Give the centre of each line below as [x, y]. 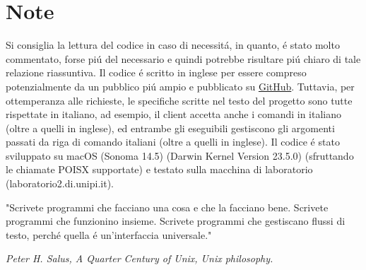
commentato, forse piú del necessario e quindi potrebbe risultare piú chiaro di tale [183, 58]
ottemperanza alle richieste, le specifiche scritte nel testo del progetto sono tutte [179, 100]
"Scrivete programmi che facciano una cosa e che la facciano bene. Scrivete [167, 207]
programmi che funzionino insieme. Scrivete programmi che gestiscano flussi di [176, 221]
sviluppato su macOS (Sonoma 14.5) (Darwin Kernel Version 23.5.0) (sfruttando [180, 155]
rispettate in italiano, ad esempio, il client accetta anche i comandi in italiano [174, 114]
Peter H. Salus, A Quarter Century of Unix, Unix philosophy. [140, 258]
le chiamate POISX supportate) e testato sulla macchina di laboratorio [159, 169]
